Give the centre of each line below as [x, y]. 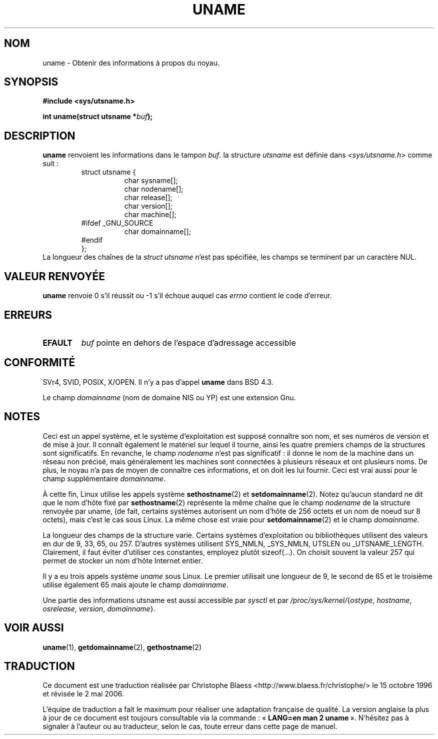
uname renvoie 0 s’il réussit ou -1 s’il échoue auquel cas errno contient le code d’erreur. [187, 296]
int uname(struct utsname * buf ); [98, 117]
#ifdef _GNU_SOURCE [117, 223]
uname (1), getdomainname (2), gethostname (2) [122, 647]
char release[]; [148, 198]
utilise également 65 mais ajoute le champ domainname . [135, 584]
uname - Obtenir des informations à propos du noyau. [131, 63]
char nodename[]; [154, 189]
